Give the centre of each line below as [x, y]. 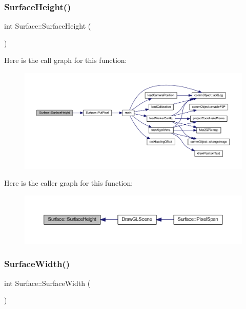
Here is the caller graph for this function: [69, 183]
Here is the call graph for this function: [66, 60]
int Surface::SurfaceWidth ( [47, 283]
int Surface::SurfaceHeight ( [48, 26]
